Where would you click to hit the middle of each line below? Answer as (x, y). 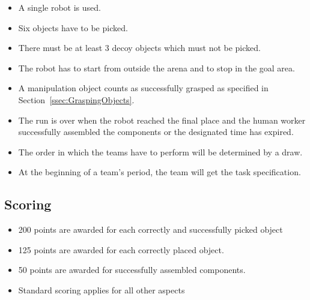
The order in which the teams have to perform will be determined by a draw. (160, 151)
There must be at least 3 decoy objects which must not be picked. (139, 48)
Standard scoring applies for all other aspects (102, 289)
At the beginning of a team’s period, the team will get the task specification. (160, 172)
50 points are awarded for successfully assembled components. (132, 270)
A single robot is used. (59, 7)
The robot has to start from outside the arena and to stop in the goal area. (157, 67)
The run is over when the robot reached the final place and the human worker (162, 120)
